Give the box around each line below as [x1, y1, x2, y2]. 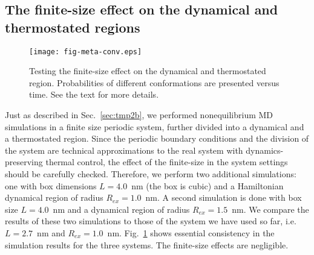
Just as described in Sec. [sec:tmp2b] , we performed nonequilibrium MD [5, 109, 273, 121]
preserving [5, 156, 43, 168]
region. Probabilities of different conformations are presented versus [29, 76, 280, 89]
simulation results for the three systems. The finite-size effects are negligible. [5, 238, 289, 251]
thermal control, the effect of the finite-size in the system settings [45, 156, 288, 168]
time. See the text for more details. [29, 88, 159, 101]
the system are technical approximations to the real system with [5, 143, 243, 156]
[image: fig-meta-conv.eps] [29, 47, 142, 56]
